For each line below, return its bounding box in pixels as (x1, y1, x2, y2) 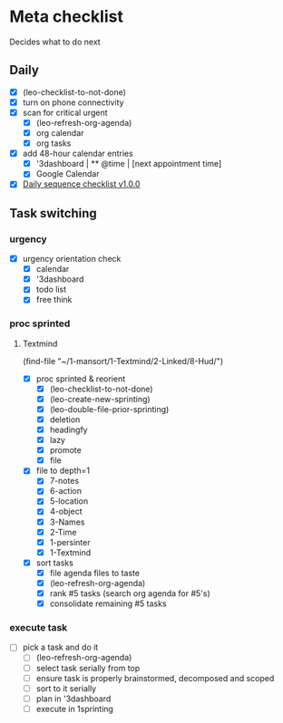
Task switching (9, 206, 97, 221)
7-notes (49, 476, 80, 487)
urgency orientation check (22, 254, 122, 265)
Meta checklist (9, 6, 124, 27)
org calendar (35, 128, 84, 138)
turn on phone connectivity (22, 97, 124, 108)
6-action (49, 486, 82, 496)
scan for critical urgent (22, 107, 108, 118)
